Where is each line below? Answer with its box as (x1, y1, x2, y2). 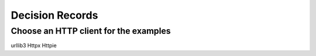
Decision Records (11, 9, 98, 22)
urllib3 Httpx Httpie (11, 42, 57, 49)
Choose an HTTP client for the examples (11, 26, 171, 36)
